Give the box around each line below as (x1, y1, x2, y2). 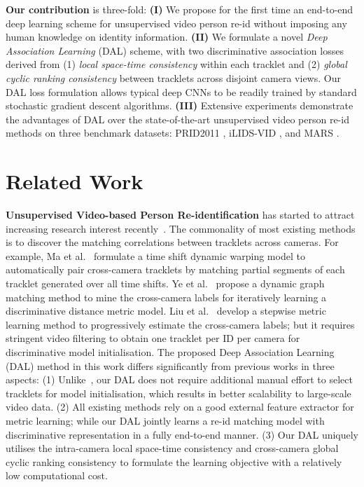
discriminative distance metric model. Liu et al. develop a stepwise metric (6, 303, 326, 318)
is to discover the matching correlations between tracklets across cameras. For (6, 235, 339, 249)
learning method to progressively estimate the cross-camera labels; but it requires (6, 317, 355, 331)
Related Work (6, 167, 143, 196)
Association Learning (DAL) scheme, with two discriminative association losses (6, 43, 344, 57)
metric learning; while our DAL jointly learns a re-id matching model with (6, 413, 325, 427)
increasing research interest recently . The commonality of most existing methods (6, 221, 356, 235)
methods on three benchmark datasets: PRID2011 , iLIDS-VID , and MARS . (6, 125, 339, 140)
